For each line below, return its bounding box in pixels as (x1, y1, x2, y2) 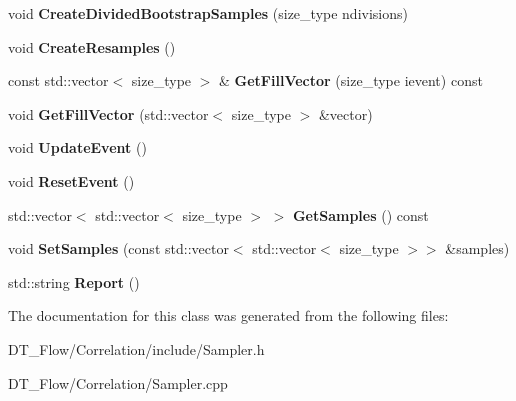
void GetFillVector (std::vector (8, 103, 209, 124)
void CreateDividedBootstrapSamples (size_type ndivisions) (8, 3, 408, 23)
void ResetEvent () (8, 170, 135, 191)
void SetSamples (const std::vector (8, 238, 229, 259)
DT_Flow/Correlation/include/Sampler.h (8, 338, 265, 359)
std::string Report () (8, 271, 140, 292)
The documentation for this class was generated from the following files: (8, 305, 449, 326)
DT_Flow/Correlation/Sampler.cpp (8, 372, 228, 393)
